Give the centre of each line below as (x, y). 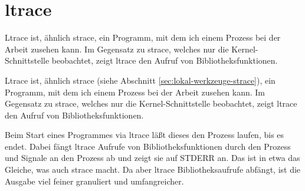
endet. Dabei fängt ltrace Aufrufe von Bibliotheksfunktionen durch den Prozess (148, 146)
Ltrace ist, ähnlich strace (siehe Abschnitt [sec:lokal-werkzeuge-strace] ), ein (140, 80)
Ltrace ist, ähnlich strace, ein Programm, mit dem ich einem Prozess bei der (143, 37)
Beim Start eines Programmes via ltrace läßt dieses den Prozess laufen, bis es (145, 135)
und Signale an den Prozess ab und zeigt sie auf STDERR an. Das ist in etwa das (152, 158)
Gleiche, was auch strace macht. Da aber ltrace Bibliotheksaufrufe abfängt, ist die (153, 169)
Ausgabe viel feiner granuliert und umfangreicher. (94, 181)
